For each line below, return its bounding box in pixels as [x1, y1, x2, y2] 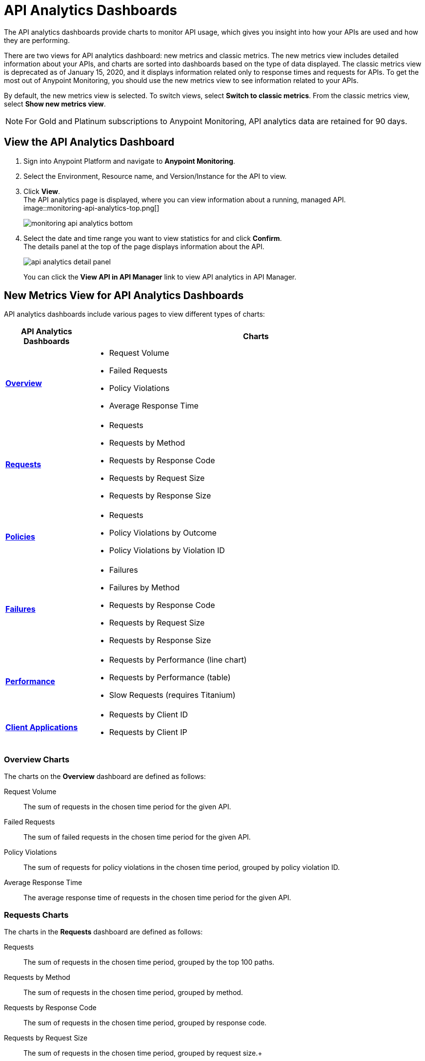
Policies [5, 532, 35, 542]
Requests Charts [4, 909, 69, 920]
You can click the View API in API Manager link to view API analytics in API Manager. [23, 272, 297, 281]
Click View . [23, 187, 60, 195]
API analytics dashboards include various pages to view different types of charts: [4, 310, 265, 319]
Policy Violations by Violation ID [109, 545, 225, 556]
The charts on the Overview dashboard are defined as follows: [4, 772, 206, 781]
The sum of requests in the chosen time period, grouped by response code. [23, 1018, 267, 1027]
